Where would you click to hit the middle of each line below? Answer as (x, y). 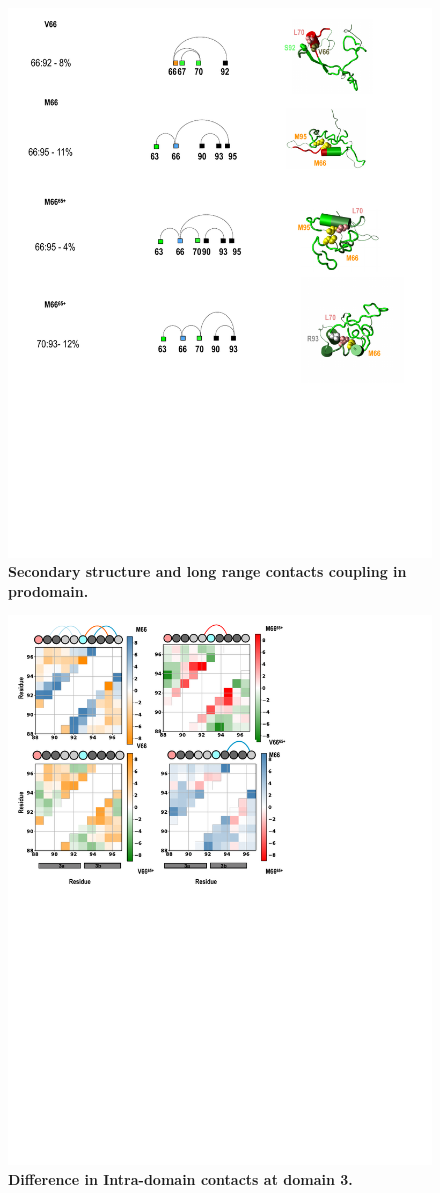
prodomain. (48, 590)
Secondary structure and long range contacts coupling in (207, 571)
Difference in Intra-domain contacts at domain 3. (180, 1178)
